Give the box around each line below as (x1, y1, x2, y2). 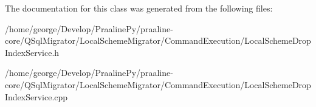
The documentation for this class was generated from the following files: (5, 2, 273, 14)
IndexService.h (5, 46, 60, 58)
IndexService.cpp (5, 90, 68, 103)
